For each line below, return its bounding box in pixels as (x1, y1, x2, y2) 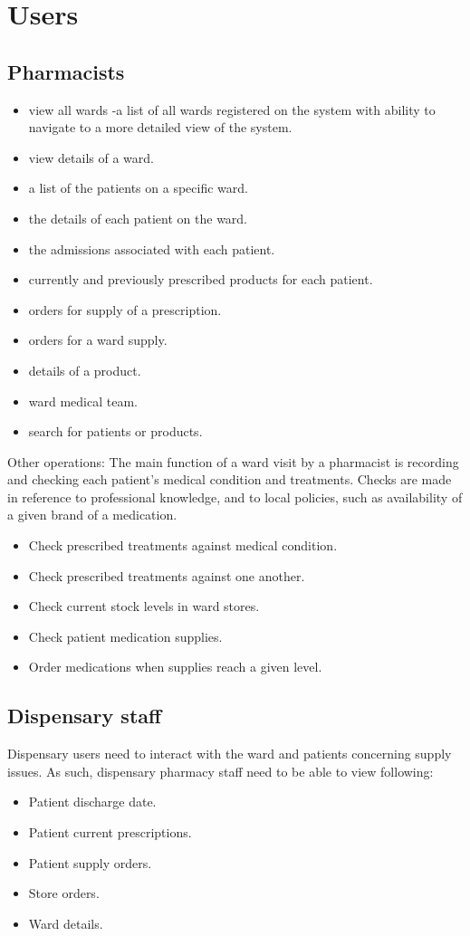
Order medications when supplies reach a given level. (28, 657, 322, 676)
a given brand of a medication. (7, 505, 177, 524)
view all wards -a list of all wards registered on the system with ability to (28, 100, 436, 119)
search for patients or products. (28, 422, 203, 441)
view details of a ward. (28, 148, 154, 167)
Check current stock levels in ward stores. (28, 597, 260, 616)
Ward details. (28, 913, 103, 932)
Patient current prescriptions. (28, 823, 192, 842)
